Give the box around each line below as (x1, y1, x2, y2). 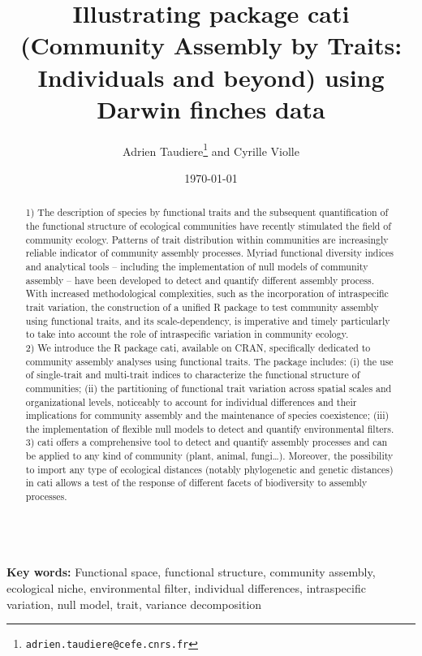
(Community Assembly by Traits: (19, 28, 403, 62)
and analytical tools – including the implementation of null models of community (25, 259, 368, 273)
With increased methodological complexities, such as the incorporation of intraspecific (25, 287, 389, 300)
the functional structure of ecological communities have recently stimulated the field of (25, 218, 391, 232)
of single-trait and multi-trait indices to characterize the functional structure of (25, 368, 360, 382)
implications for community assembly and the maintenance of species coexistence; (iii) (25, 408, 390, 422)
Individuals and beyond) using (37, 60, 385, 93)
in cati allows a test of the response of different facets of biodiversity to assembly (25, 476, 368, 490)
